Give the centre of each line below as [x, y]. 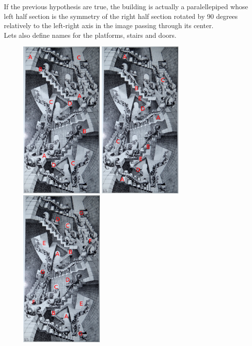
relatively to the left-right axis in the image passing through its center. [109, 25]
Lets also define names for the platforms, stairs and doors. [90, 35]
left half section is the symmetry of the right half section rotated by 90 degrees [121, 16]
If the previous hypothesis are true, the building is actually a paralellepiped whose [126, 6]
